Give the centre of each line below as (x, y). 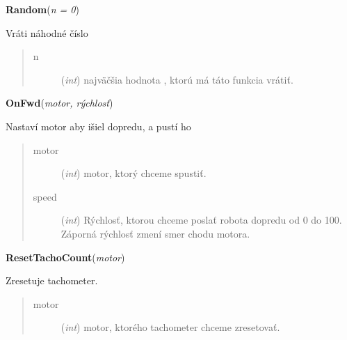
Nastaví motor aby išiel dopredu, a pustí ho (98, 126)
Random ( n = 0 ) (42, 9)
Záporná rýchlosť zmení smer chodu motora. (155, 233)
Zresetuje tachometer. (52, 280)
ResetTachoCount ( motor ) (65, 257)
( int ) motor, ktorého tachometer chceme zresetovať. (170, 327)
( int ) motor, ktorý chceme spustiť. (134, 173)
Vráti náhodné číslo (47, 32)
